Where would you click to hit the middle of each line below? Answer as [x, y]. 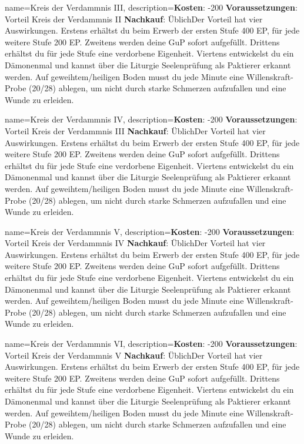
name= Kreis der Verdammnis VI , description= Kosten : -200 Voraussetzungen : [151, 344]
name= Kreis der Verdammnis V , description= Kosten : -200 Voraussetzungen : [150, 231]
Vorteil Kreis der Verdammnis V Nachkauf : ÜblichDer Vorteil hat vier [134, 355]
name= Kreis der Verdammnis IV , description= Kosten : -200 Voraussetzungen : [151, 119]
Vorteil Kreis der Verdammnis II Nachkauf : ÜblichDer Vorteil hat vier [134, 19]
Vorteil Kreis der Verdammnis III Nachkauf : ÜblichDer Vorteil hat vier [135, 130]
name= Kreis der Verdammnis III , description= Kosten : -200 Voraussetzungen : [151, 7]
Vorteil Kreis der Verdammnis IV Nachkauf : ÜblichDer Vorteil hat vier [135, 243]
